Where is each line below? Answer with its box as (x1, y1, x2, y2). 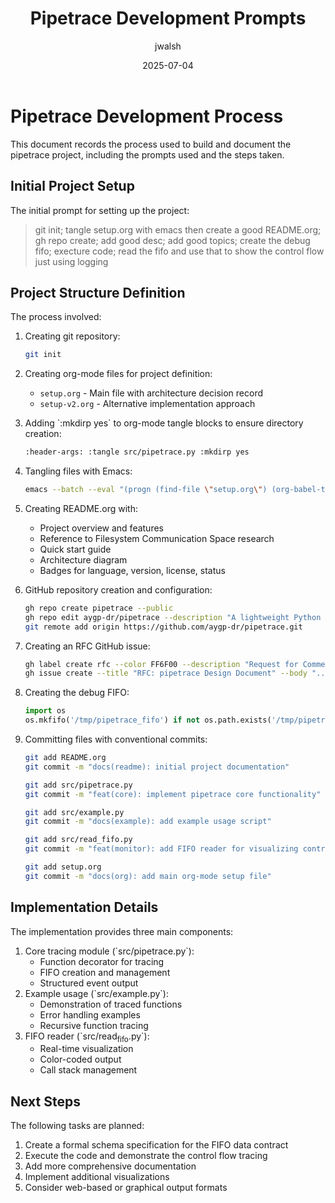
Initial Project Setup (10, 178, 135, 195)
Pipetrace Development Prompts (29, 7, 307, 30)
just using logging (34, 255, 109, 267)
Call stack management (39, 1064, 138, 1076)
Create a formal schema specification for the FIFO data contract (24, 1139, 289, 1151)
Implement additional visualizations (24, 1171, 170, 1183)
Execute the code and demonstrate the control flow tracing (24, 1150, 268, 1162)
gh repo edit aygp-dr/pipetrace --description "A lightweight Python (24, 612, 322, 622)
